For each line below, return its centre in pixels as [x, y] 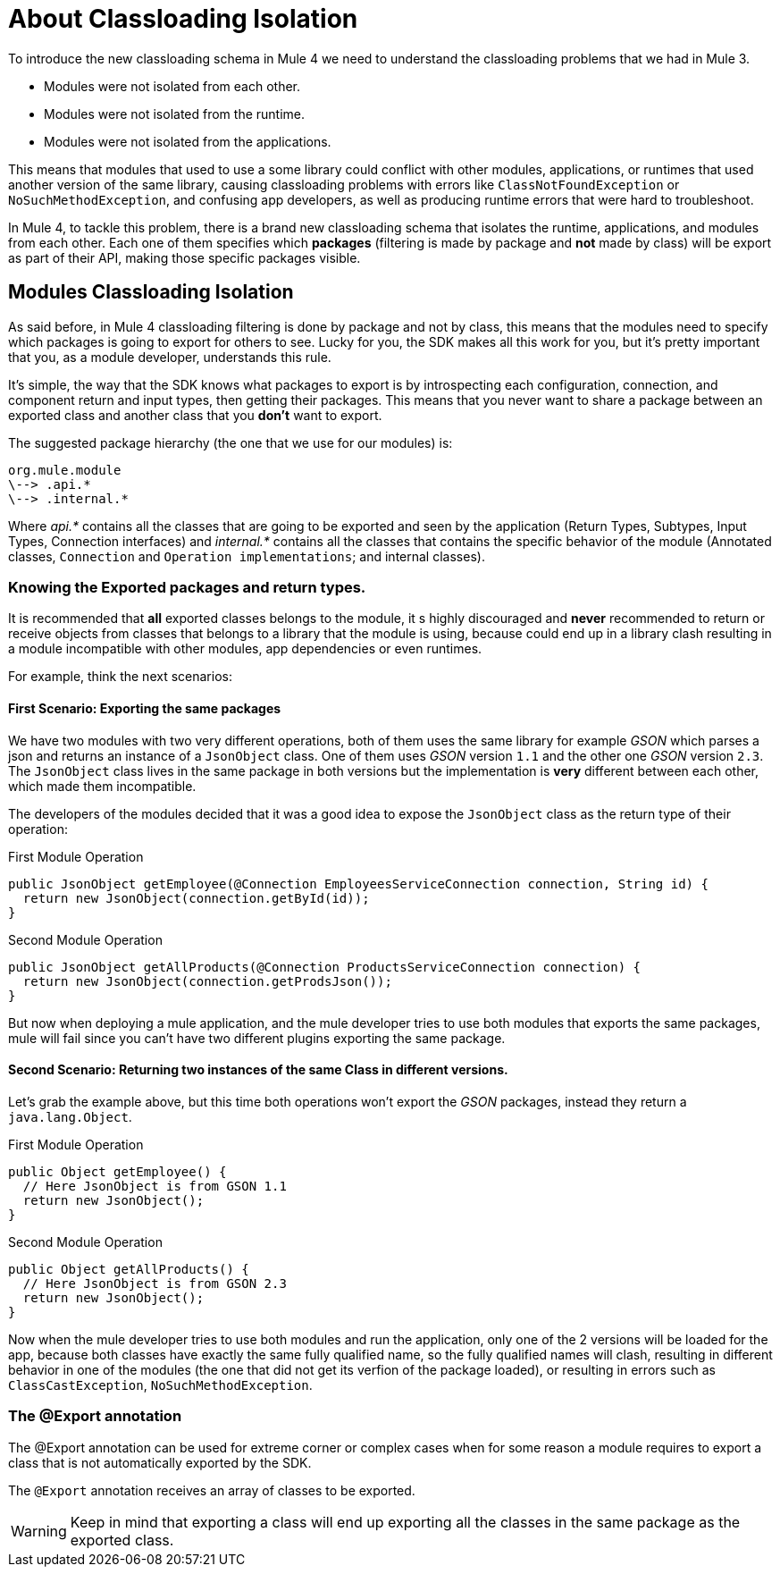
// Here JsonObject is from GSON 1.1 [155, 1186]
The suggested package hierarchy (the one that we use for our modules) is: [231, 442]
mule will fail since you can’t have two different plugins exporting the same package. [257, 1038]
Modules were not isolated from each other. [172, 86]
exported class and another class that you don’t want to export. [195, 415]
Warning [39, 1531]
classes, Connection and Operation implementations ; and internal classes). [247, 556]
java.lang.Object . [70, 1116]
